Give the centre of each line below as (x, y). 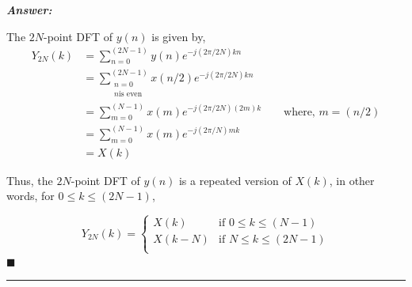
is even (130, 94)
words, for (31, 196)
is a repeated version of (235, 180)
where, (299, 112)
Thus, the (30, 180)
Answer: (29, 9)
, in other (352, 180)
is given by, (179, 36)
